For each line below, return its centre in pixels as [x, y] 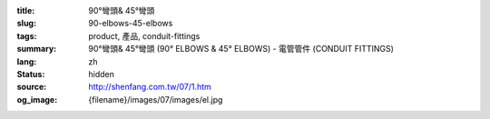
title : [26, 10]
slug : [26, 24]
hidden [102, 74]
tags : [27, 35]
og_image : [37, 99]
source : [32, 87]
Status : [31, 74]
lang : [27, 61]
